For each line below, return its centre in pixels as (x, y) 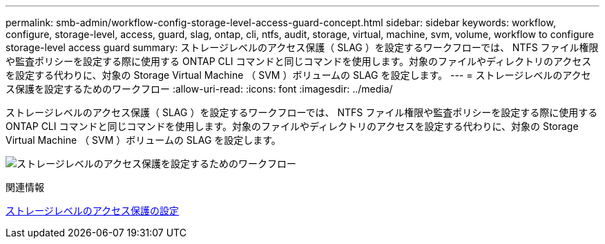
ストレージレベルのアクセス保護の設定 (93, 210)
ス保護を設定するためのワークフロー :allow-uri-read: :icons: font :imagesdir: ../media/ (199, 89)
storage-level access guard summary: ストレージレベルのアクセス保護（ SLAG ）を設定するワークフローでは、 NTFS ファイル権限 (302, 47)
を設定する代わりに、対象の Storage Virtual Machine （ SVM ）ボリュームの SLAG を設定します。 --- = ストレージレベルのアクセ (298, 75)
